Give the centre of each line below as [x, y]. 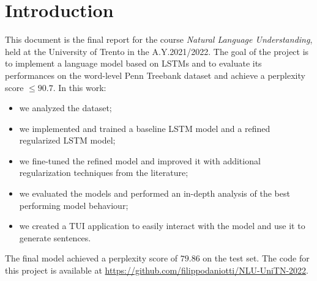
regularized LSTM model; [67, 140]
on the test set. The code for [256, 258]
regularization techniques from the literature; [104, 173]
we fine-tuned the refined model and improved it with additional [140, 160]
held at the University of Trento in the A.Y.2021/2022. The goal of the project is [157, 51]
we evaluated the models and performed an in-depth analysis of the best [155, 193]
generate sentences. [55, 237]
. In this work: [80, 87]
